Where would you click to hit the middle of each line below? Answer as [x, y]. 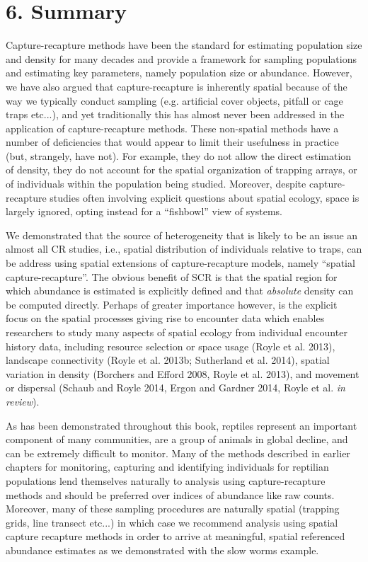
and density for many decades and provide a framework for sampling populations [181, 58]
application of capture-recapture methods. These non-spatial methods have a [172, 128]
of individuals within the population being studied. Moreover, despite [156, 184]
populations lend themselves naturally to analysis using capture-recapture [166, 480]
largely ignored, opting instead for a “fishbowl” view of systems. [144, 211]
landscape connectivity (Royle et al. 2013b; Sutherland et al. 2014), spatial [168, 360]
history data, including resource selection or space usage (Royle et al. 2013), [171, 346]
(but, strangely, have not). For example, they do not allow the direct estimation [179, 155]
